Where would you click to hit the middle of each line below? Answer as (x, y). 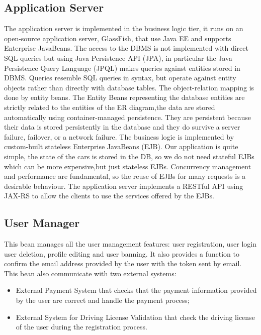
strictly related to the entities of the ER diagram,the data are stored (110, 107)
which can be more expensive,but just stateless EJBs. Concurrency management (128, 166)
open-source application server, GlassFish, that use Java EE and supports (118, 38)
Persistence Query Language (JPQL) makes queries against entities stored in (122, 68)
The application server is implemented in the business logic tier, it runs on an (124, 28)
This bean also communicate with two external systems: (90, 273)
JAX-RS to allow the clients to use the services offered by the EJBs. (109, 196)
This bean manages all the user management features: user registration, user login (130, 244)
